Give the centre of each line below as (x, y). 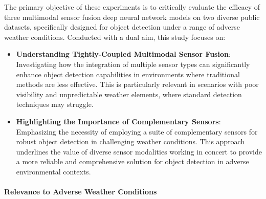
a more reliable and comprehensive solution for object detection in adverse (132, 161)
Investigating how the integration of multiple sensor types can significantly (133, 64)
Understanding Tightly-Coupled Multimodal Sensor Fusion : (123, 54)
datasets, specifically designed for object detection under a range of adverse (122, 27)
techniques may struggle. (55, 104)
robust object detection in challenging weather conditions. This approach (130, 141)
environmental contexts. (53, 171)
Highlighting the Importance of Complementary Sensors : (118, 121)
